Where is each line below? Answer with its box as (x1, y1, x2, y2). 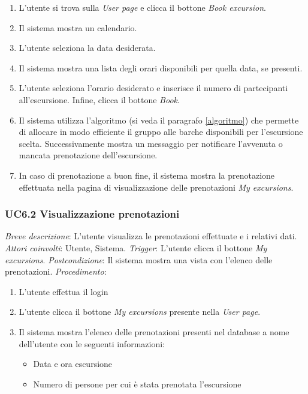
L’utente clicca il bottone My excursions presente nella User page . (19, 305, 261, 318)
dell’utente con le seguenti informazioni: (19, 337, 165, 350)
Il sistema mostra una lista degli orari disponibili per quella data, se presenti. (19, 61, 303, 74)
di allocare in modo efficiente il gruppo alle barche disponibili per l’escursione (19, 125, 303, 138)
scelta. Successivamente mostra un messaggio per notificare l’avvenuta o (19, 137, 283, 149)
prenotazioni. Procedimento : (5, 265, 107, 278)
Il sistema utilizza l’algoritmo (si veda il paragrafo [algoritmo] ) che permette (19, 113, 299, 126)
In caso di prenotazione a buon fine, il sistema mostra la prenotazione (19, 169, 275, 181)
